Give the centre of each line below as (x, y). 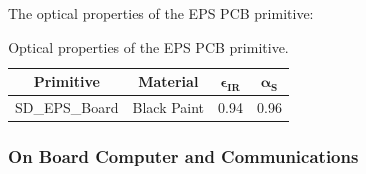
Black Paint (168, 107)
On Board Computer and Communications (183, 156)
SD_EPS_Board (67, 107)
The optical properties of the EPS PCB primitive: (161, 13)
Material (168, 81)
